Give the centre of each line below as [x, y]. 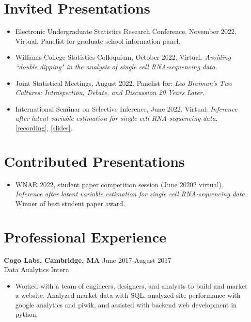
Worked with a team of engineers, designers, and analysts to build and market [131, 285]
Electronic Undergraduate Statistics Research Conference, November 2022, [126, 31]
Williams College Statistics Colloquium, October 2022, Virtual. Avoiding [123, 57]
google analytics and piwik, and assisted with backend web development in [126, 304]
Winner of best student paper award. [70, 203]
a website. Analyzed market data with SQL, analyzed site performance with [128, 295]
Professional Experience [85, 236]
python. [27, 314]
